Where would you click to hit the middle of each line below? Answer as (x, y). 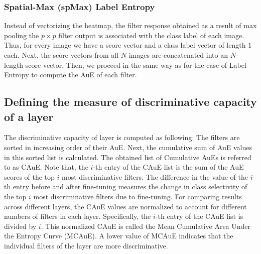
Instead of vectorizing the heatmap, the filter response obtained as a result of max (130, 25)
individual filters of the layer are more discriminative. (86, 245)
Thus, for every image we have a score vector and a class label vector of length (125, 45)
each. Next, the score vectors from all (61, 55)
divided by (20, 226)
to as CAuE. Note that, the (46, 167)
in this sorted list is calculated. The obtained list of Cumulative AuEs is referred (128, 157)
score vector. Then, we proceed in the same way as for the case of (126, 65)
